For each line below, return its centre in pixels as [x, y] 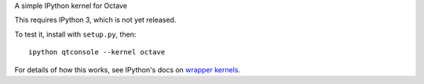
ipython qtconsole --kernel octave [97, 52]
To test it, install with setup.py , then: [75, 34]
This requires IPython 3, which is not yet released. [95, 20]
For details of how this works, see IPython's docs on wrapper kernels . [128, 69]
